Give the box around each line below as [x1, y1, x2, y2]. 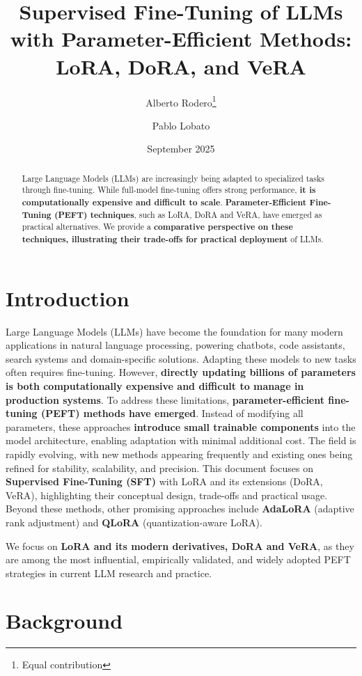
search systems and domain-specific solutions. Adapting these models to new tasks [6, 351, 356, 365]
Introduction [6, 283, 129, 312]
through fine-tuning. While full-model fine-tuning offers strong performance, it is [22, 184, 316, 196]
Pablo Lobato [152, 118, 210, 132]
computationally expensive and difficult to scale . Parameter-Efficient [22, 196, 307, 209]
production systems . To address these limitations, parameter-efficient [6, 392, 324, 407]
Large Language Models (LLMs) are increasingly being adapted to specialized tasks [22, 172, 324, 184]
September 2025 [147, 141, 215, 156]
